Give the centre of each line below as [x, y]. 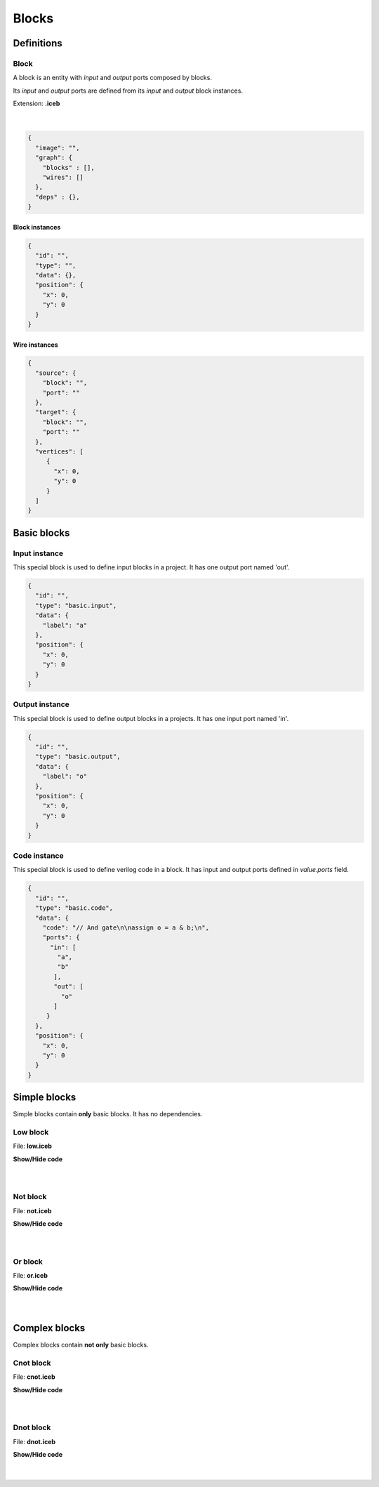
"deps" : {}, [58, 197]
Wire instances [36, 345]
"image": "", [58, 148]
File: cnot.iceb [34, 1377]
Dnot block [32, 1427]
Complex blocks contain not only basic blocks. [81, 1345]
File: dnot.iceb [34, 1441]
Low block [31, 1132]
